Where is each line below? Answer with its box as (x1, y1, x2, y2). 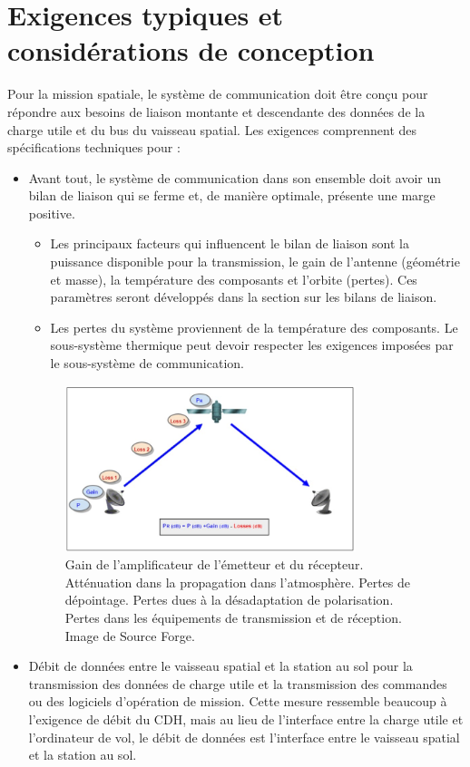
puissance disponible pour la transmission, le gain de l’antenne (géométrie (50, 252, 460, 271)
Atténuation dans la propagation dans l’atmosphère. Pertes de (64, 572, 410, 591)
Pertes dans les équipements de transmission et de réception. (64, 608, 402, 626)
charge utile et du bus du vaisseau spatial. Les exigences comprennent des (7, 120, 417, 139)
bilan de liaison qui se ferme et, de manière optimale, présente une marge (28, 186, 436, 205)
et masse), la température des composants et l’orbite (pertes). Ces (50, 269, 417, 288)
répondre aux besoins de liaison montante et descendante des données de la (7, 102, 426, 121)
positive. (28, 203, 75, 222)
